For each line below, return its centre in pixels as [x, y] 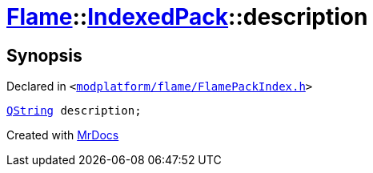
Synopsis [44, 55]
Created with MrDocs [63, 135]
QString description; [74, 111]
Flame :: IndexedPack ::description [187, 17]
